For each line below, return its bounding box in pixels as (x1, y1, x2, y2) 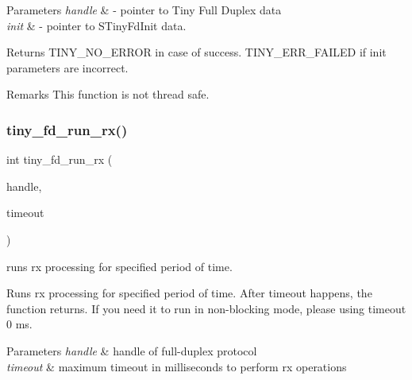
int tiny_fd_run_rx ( (6, 151, 113, 168)
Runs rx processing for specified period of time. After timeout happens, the (6, 285, 372, 301)
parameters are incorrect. (6, 59, 129, 76)
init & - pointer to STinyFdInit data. (6, 17, 187, 33)
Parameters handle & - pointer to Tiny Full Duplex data (6, 2, 282, 17)
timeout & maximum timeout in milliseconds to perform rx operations (6, 358, 347, 374)
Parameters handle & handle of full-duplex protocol (6, 342, 257, 359)
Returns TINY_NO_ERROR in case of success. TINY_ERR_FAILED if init (6, 44, 387, 60)
